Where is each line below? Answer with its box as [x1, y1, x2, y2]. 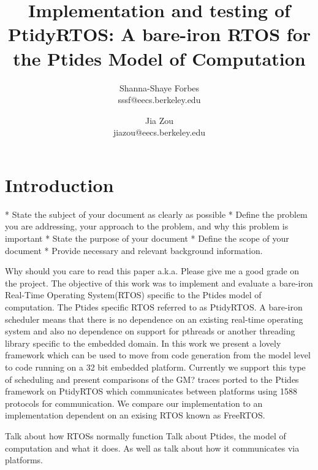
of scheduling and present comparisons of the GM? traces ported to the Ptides [5, 372, 299, 385]
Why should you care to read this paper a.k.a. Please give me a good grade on [5, 264, 300, 277]
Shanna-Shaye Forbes [119, 81, 200, 94]
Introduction [5, 172, 114, 197]
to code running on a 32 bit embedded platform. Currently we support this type [5, 360, 306, 373]
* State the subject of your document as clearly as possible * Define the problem [5, 207, 308, 220]
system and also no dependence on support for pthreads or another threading [5, 325, 295, 337]
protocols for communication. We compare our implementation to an [5, 396, 263, 409]
